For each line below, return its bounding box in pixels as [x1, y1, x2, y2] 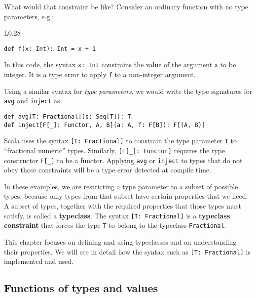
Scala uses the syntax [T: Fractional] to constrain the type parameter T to [4, 135, 237, 146]
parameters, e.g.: [4, 11, 54, 21]
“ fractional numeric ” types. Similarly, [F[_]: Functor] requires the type [4, 145, 225, 155]
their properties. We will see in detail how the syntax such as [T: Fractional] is [4, 246, 251, 256]
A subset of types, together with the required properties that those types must [4, 201, 241, 211]
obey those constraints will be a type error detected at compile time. [4, 165, 211, 175]
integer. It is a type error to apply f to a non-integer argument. [4, 69, 196, 80]
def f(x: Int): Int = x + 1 [4, 45, 96, 52]
